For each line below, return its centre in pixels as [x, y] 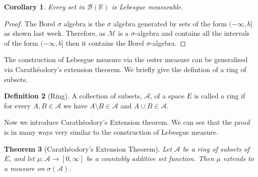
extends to [238, 158]
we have [75, 105]
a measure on [24, 168]
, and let [22, 158]
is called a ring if [219, 96]
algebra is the [84, 23]
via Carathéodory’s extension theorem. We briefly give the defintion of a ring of [125, 69]
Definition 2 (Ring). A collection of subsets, [73, 96]
